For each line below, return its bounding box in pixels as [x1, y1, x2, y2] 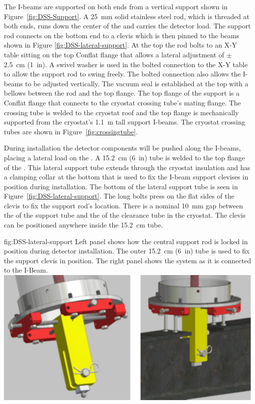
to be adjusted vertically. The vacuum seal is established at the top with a [25, 78, 249, 88]
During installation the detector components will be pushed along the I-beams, [4, 143, 241, 153]
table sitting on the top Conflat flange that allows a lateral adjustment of [4, 49, 225, 59]
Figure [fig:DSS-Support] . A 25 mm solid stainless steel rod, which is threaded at [4, 11, 250, 21]
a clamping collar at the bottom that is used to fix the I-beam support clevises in [4, 172, 249, 182]
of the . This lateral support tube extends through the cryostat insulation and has [4, 162, 251, 172]
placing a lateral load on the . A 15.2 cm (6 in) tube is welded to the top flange [4, 152, 245, 162]
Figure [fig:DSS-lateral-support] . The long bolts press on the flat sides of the [4, 191, 234, 201]
